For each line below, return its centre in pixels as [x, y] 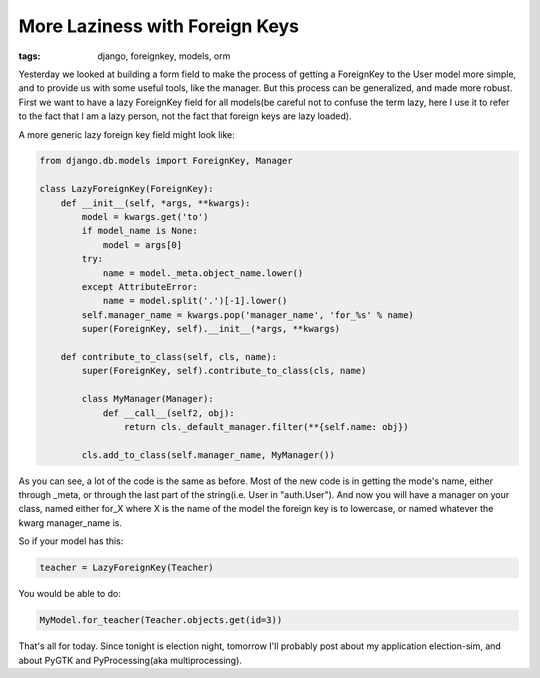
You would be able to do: [70, 594]
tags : [29, 56]
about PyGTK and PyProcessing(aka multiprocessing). [130, 660]
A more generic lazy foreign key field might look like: [126, 134]
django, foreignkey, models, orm [164, 56]
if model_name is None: [140, 231]
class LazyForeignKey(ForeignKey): [126, 189]
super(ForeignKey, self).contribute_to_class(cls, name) [224, 371]
